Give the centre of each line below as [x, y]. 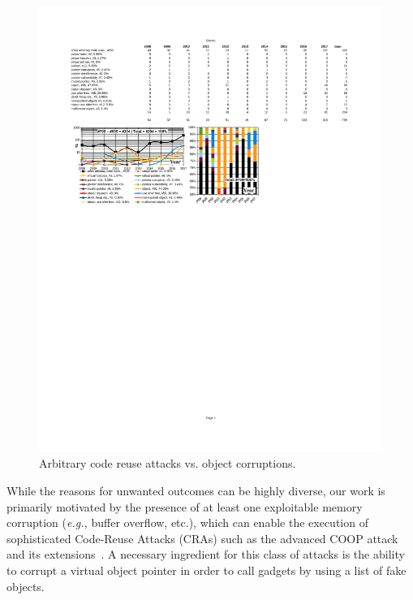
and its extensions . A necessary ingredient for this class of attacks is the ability [206, 554]
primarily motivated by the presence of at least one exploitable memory [185, 506]
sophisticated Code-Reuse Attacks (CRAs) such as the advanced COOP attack [202, 538]
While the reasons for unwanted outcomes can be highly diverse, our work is [196, 491]
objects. [26, 586]
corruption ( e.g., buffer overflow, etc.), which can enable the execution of [187, 522]
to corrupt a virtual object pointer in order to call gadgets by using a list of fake [206, 570]
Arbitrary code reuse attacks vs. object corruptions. [168, 463]
